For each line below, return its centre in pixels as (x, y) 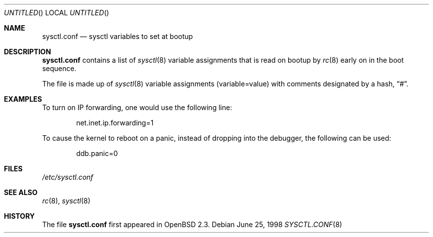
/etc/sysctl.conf (68, 177)
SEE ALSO (21, 192)
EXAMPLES (23, 99)
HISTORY (20, 216)
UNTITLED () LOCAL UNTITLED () (57, 13)
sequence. (59, 68)
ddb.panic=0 (97, 153)
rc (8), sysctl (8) (66, 201)
